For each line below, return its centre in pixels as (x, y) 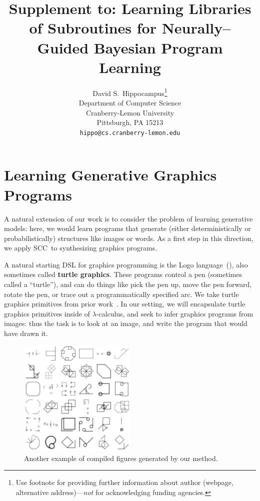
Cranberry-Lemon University (130, 112)
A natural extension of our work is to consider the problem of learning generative (128, 218)
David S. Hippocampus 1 (130, 92)
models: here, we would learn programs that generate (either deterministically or (127, 228)
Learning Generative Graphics (110, 175)
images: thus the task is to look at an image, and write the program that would (126, 323)
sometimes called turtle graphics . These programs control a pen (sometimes (123, 274)
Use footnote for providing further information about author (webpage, (124, 482)
